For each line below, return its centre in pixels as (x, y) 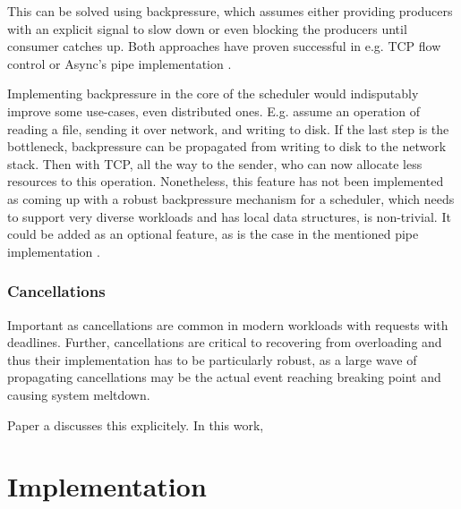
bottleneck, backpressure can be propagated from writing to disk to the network (227, 146)
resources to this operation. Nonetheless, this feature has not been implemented (226, 181)
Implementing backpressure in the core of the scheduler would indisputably (213, 93)
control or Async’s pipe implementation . (120, 63)
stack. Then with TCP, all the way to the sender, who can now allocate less (215, 163)
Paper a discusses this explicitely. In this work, (136, 424)
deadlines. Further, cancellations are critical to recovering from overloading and (225, 342)
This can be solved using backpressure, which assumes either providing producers (230, 11)
